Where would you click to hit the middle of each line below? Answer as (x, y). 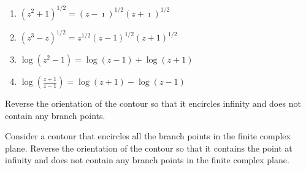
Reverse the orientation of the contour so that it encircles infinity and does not (153, 103)
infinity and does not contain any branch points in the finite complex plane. (147, 160)
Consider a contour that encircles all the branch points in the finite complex (148, 136)
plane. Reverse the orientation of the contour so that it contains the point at (149, 148)
